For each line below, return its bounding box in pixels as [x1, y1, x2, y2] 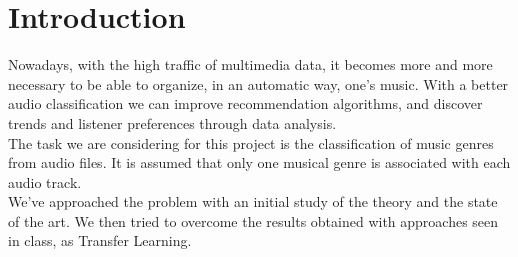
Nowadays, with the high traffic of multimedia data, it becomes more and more [8, 54, 493, 75]
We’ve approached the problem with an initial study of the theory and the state [8, 191, 498, 212]
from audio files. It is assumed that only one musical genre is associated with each [8, 152, 511, 173]
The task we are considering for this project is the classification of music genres [8, 132, 494, 153]
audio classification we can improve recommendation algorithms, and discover [8, 93, 483, 114]
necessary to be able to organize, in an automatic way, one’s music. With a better [8, 73, 509, 94]
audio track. [8, 171, 82, 192]
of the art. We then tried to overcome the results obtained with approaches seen [8, 210, 499, 231]
